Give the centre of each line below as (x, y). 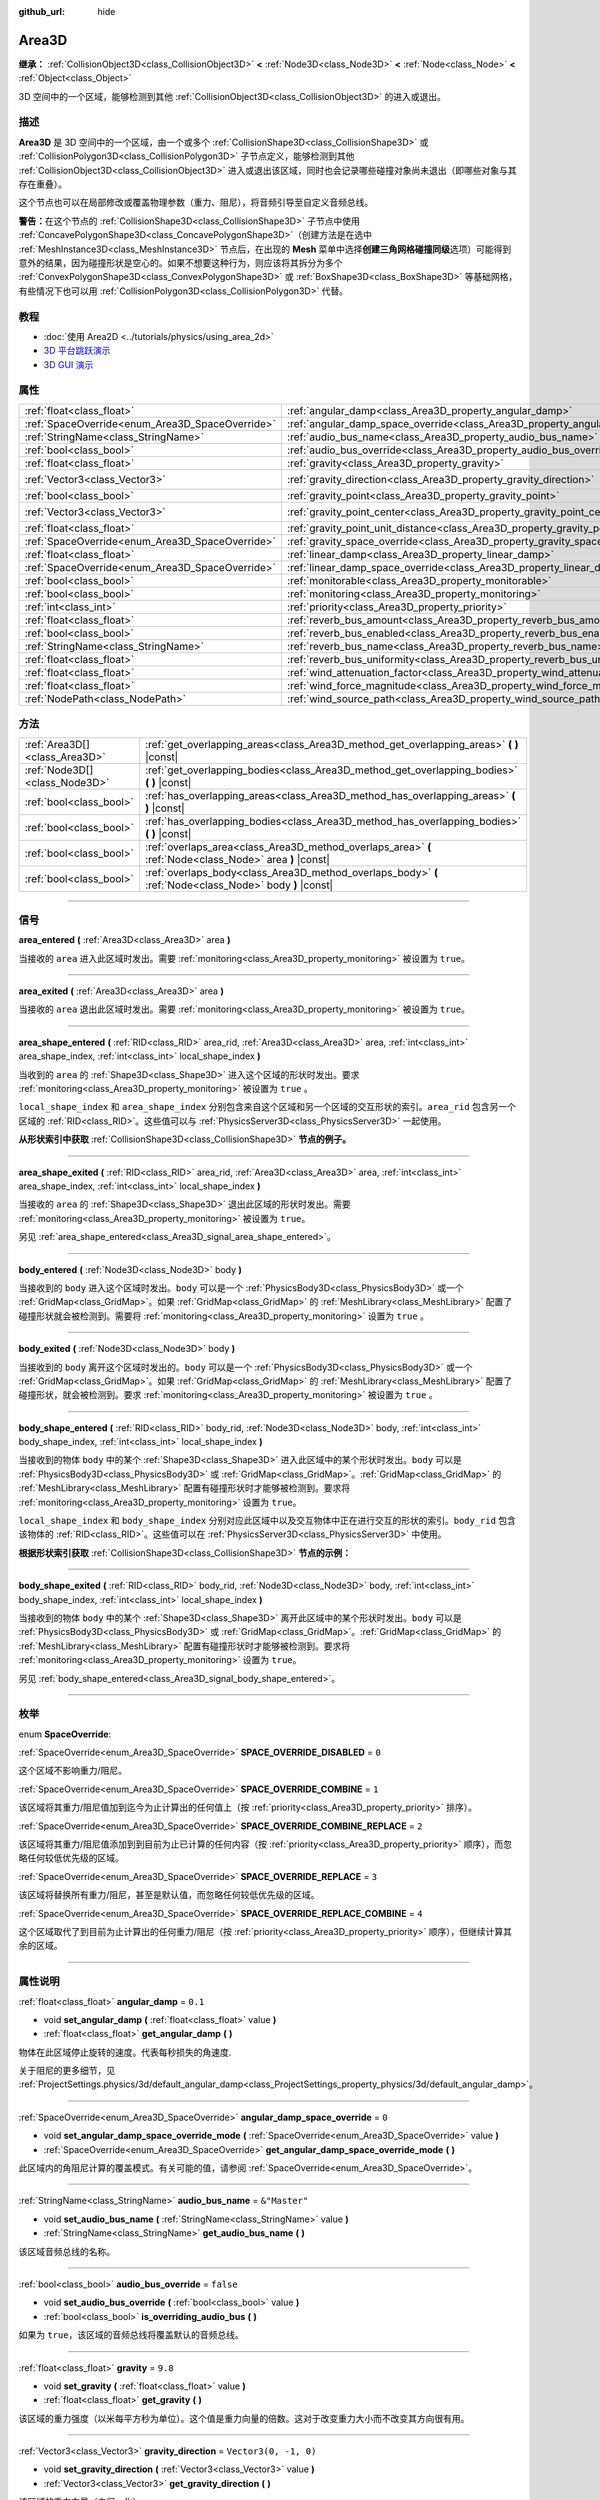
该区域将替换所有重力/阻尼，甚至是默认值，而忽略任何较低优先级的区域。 (169, 1895)
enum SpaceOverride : (65, 1734)
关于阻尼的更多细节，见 (66, 2071)
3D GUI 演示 (68, 364)
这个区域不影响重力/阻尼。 (73, 1771)
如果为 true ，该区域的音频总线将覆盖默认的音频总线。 (131, 2335)
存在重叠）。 (42, 184)
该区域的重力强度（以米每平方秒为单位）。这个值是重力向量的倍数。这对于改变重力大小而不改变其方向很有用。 (244, 2418)
